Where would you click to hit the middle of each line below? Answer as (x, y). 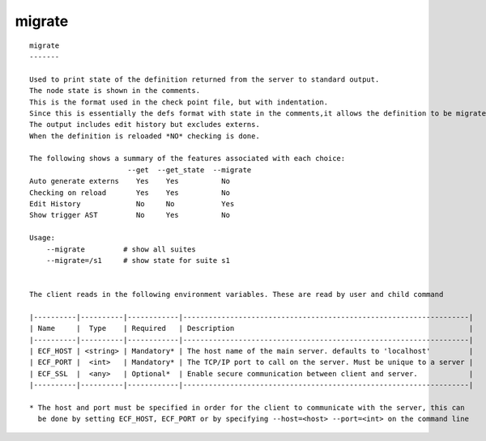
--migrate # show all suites (121, 249)
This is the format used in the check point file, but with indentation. (179, 102)
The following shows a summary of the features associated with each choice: (188, 159)
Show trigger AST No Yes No (130, 215)
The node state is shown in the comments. (115, 91)
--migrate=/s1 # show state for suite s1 (138, 260)
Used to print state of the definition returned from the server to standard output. (205, 79)
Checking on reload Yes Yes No (130, 193)
